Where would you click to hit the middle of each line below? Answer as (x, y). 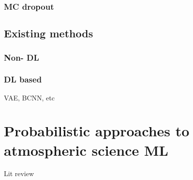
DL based (23, 79)
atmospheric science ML (86, 150)
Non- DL (22, 57)
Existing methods (49, 33)
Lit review (19, 173)
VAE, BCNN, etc (29, 97)
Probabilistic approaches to (97, 131)
